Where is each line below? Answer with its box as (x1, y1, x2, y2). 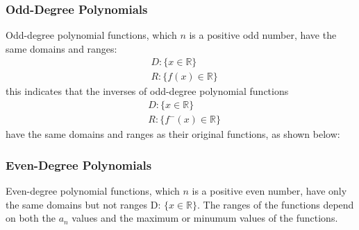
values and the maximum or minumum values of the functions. (72, 211, 338, 225)
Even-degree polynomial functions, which (6, 183, 180, 197)
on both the (6, 211, 56, 225)
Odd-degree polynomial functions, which (6, 28, 177, 42)
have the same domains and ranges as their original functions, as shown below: (6, 127, 340, 141)
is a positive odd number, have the (189, 28, 337, 42)
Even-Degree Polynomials (6, 156, 152, 173)
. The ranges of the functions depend (197, 197, 354, 211)
